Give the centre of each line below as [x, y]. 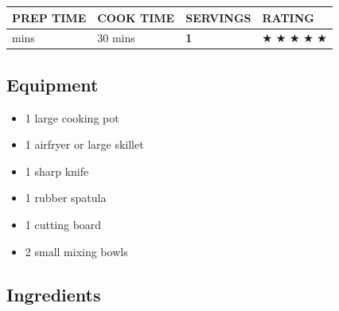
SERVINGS [218, 17]
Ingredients [54, 294]
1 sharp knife [57, 171]
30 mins [116, 38]
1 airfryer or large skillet [84, 144]
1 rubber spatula [66, 198]
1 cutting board [63, 225]
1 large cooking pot [72, 117]
